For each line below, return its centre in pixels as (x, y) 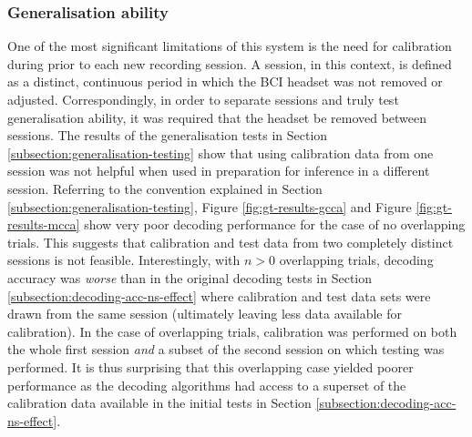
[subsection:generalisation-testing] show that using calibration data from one (221, 152)
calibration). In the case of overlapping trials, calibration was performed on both (232, 331)
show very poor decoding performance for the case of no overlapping (275, 224)
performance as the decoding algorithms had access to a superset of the (207, 385)
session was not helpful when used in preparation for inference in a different (219, 171)
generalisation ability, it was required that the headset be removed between (217, 117)
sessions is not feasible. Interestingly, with (124, 260)
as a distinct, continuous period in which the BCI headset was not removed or (225, 81)
